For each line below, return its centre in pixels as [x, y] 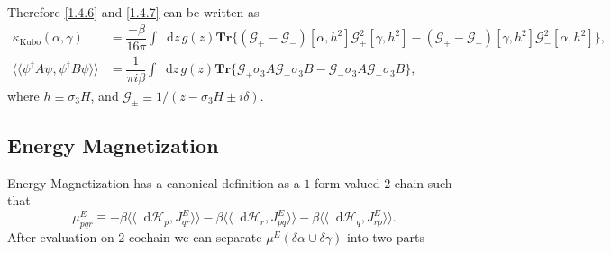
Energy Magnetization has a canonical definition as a [154, 182]
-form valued [345, 182]
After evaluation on [61, 237]
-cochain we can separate [193, 237]
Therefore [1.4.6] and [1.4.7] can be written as [133, 12]
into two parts [386, 237]
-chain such [421, 182]
